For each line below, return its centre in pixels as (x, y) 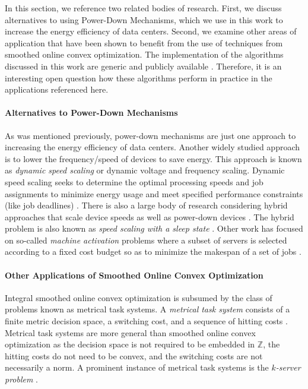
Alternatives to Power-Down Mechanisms (91, 113)
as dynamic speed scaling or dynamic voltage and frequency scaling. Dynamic (145, 170)
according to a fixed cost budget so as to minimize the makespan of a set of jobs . (153, 252)
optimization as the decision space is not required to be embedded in (130, 344)
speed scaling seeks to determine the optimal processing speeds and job (134, 181)
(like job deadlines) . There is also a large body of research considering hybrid (146, 205)
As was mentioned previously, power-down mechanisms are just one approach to (150, 135)
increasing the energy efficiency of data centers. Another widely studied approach (153, 147)
